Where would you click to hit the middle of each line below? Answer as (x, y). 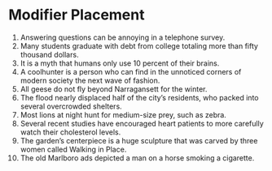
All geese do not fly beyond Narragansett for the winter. (114, 89)
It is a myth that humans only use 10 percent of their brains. (120, 63)
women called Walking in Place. (73, 149)
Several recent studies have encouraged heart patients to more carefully (142, 123)
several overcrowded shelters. (71, 106)
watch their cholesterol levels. (70, 132)
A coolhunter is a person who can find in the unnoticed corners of (131, 71)
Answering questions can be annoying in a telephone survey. (123, 37)
